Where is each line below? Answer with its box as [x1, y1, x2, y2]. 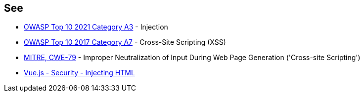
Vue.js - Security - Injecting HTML [24, 68, 135, 77]
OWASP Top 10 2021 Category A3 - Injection [24, 23, 168, 32]
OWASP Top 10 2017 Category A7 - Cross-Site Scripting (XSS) [24, 38, 226, 47]
